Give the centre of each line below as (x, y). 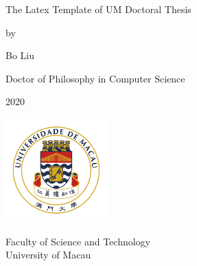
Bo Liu (20, 55)
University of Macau (48, 255)
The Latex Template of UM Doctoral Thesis (98, 9)
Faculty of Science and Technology (78, 241)
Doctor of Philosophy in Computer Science (95, 78)
